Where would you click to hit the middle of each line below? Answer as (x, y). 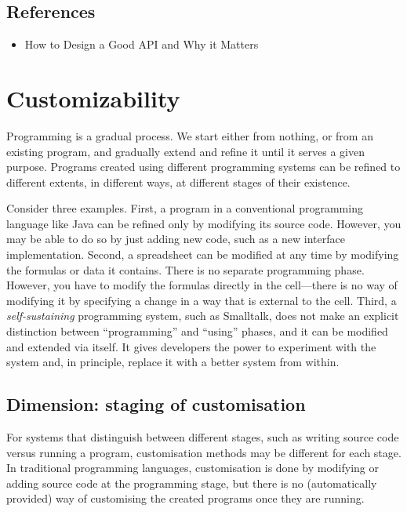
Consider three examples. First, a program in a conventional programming (185, 208)
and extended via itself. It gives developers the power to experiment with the (191, 346)
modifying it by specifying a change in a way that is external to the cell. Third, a (202, 300)
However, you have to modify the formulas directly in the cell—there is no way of (202, 285)
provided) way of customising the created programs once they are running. (185, 498)
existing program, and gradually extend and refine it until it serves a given (186, 151)
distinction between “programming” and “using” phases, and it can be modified (197, 331)
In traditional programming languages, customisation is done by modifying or (193, 468)
